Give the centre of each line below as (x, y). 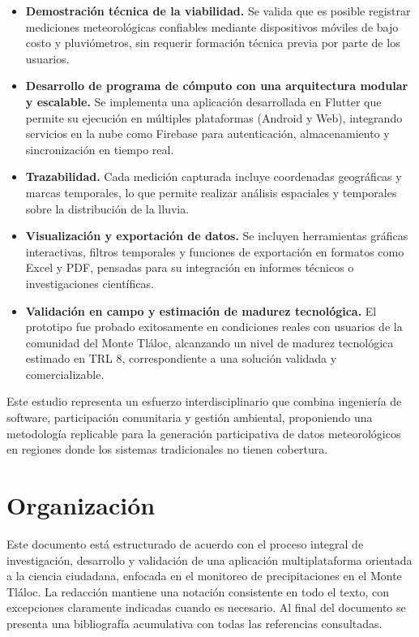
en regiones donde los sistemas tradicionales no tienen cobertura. (167, 449)
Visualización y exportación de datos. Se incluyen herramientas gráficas (217, 236)
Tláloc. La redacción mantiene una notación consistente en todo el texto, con (198, 591)
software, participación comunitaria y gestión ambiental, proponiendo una (190, 417)
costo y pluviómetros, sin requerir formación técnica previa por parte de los (213, 43)
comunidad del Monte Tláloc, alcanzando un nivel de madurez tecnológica (209, 342)
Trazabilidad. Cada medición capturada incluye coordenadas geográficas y (214, 176)
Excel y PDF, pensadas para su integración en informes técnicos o (190, 267)
